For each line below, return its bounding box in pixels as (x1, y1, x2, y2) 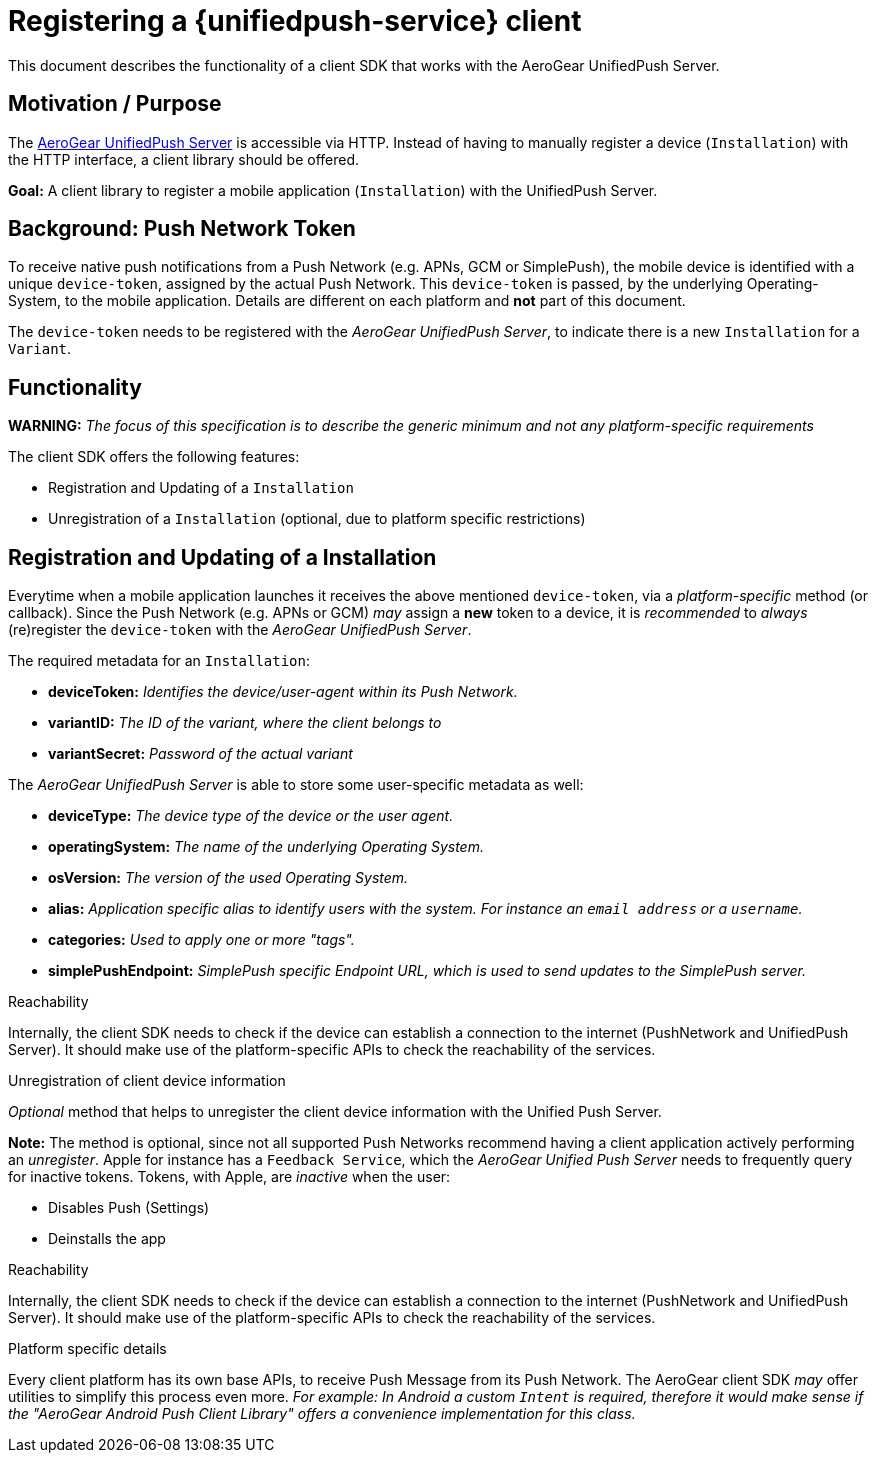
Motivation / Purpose (8, 91, 222, 117)
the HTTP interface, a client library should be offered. (8, 150, 360, 168)
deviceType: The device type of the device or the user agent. (48, 807, 454, 825)
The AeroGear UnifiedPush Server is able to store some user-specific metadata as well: (8, 776, 584, 794)
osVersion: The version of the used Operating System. (48, 869, 409, 887)
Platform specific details (8, 1340, 167, 1358)
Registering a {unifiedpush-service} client (8, 4, 582, 38)
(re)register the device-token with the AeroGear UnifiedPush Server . (8, 621, 472, 639)
